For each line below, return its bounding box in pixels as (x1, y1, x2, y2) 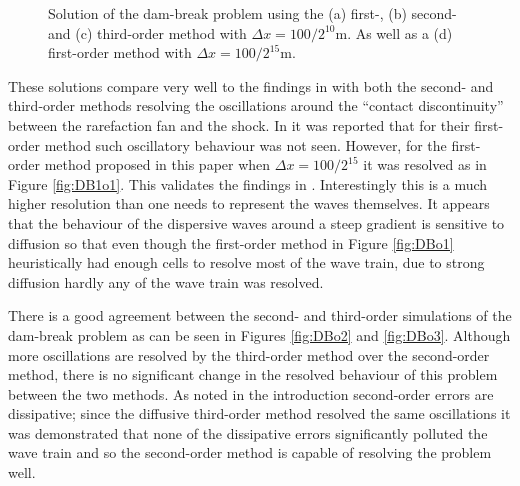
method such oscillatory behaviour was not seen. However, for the (44, 134, 447, 155)
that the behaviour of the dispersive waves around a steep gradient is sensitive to (8, 212, 505, 233)
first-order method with (48, 42, 192, 63)
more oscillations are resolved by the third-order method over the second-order (8, 344, 490, 365)
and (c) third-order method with (48, 22, 247, 43)
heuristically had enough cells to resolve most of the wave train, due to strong (8, 252, 485, 273)
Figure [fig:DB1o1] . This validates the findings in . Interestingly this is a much (8, 173, 488, 194)
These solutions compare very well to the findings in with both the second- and (8, 75, 494, 96)
